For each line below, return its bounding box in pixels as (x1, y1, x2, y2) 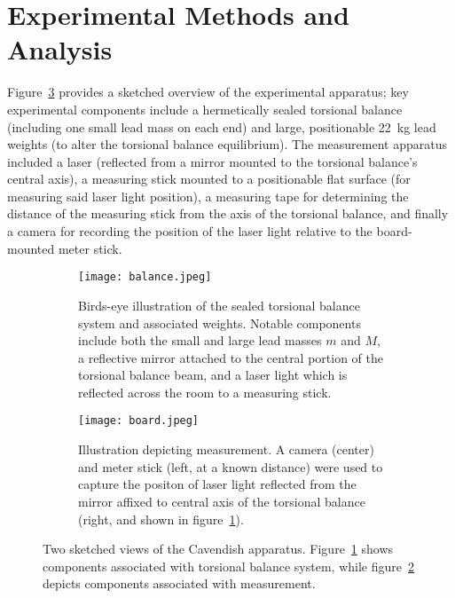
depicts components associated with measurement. (43, 574, 316, 593)
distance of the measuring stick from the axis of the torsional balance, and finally (7, 204, 449, 223)
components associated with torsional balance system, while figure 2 (43, 556, 414, 575)
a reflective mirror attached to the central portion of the (78, 348, 384, 366)
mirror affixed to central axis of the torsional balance (78, 492, 365, 510)
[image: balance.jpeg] (78, 271, 212, 284)
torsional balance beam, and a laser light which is (78, 366, 348, 384)
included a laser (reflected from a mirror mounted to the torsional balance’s (7, 152, 418, 170)
